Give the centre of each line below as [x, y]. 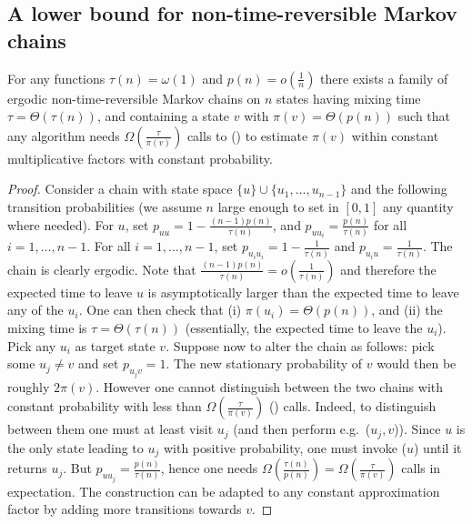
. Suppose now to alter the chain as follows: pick [300, 345]
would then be [417, 363]
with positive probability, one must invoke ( [285, 447]
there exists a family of [384, 78]
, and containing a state [163, 116]
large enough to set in [278, 206]
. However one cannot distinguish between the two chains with [270, 386]
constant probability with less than [105, 406]
